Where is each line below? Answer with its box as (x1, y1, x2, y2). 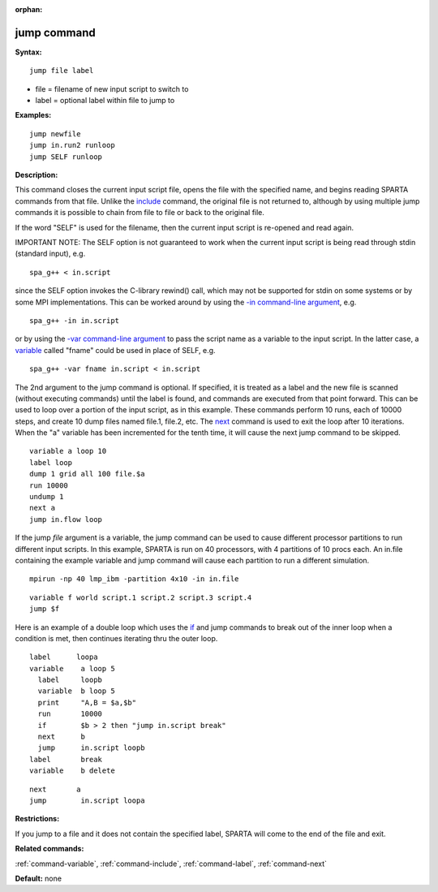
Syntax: (15, 47, 42, 57)
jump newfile (29, 129, 81, 138)
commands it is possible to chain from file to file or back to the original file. (15, 208, 265, 218)
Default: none (15, 873, 62, 883)
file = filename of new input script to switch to (35, 84, 189, 93)
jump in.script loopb (37, 743, 145, 752)
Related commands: (15, 844, 84, 854)
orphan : (15, 5, 43, 14)
